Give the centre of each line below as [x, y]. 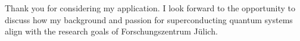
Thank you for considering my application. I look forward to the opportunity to [150, 8]
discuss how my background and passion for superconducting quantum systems [149, 19]
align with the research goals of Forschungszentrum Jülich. [111, 31]
